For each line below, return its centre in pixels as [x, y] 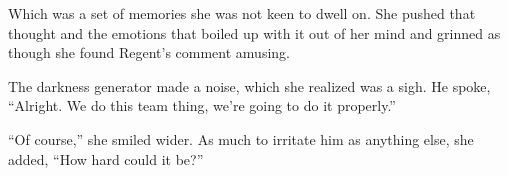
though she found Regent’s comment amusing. [149, 52]
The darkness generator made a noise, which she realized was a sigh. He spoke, [249, 85]
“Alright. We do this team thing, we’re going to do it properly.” [202, 105]
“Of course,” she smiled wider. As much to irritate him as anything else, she [241, 138]
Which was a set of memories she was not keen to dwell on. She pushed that [242, 13]
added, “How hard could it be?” [106, 158]
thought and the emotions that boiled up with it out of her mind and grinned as [254, 32]
